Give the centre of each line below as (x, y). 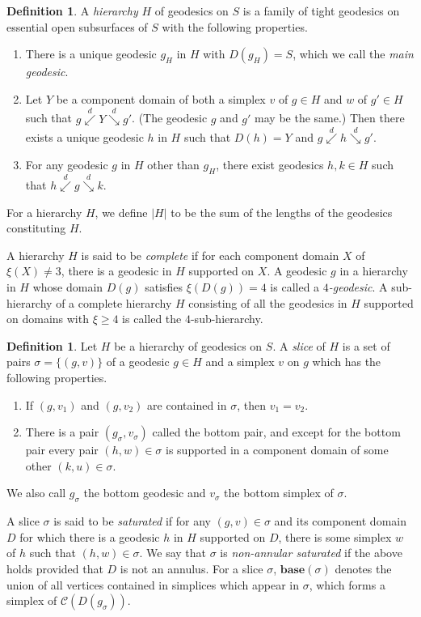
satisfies (164, 286)
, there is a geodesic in (116, 271)
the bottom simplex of (279, 493)
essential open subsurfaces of (77, 26)
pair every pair (62, 450)
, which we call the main (353, 54)
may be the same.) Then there (330, 118)
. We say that (173, 553)
